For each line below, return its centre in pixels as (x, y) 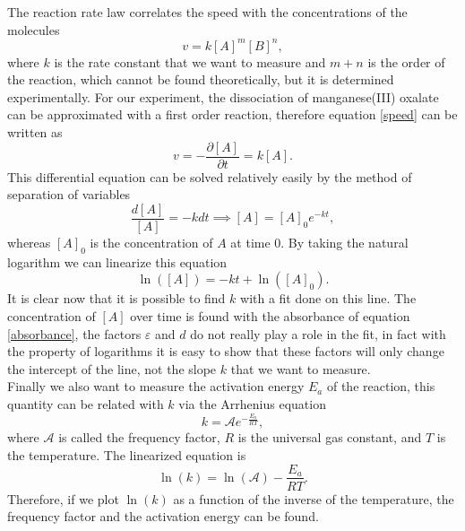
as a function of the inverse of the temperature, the (314, 498)
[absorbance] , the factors (74, 333)
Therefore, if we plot (63, 498)
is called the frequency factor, (139, 437)
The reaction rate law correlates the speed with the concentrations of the (207, 12)
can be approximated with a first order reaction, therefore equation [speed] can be (232, 114)
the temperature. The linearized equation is (127, 454)
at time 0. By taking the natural (319, 242)
